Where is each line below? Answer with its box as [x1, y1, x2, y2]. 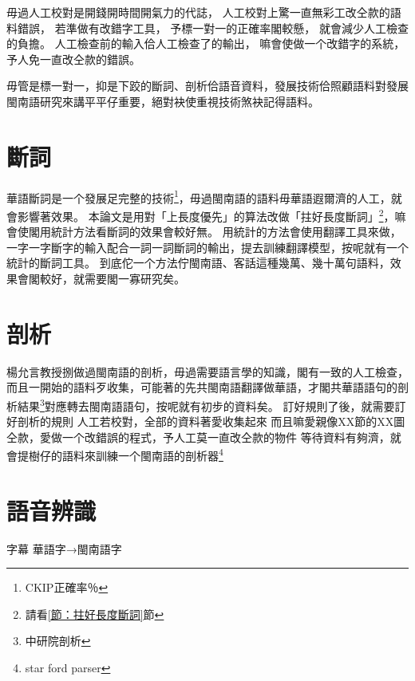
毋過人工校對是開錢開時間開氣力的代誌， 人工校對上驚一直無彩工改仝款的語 [6, 4, 401, 20]
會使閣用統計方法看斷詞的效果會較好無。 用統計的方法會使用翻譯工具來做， [6, 223, 401, 240]
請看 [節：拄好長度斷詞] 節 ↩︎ [25, 605, 164, 622]
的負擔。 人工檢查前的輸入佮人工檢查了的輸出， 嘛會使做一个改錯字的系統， [6, 35, 405, 52]
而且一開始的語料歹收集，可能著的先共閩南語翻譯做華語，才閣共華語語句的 [6, 379, 397, 396]
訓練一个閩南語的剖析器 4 [95, 445, 223, 463]
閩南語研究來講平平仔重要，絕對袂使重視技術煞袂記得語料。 [6, 93, 319, 109]
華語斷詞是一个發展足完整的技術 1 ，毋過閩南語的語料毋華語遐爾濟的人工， [6, 187, 391, 206]
